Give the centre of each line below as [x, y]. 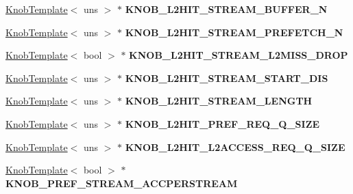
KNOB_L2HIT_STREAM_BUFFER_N [226, 9]
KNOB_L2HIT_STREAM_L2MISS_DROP [239, 55]
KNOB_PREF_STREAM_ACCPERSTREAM [122, 183]
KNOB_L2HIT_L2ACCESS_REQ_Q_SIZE [235, 147]
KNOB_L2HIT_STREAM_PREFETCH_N [234, 32]
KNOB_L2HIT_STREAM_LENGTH [219, 101]
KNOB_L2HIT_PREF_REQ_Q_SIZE [222, 123]
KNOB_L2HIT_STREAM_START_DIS [227, 78]
